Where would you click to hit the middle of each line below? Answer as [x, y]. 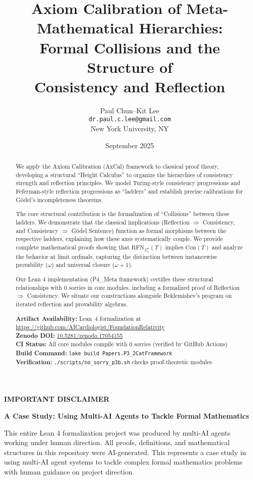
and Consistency [37, 230]
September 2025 [130, 145]
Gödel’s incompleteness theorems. [59, 199]
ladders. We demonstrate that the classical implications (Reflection [103, 222]
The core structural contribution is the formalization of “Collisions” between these [123, 214]
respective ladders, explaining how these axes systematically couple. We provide [119, 239]
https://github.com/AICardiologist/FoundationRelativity [90, 327]
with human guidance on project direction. [69, 472]
